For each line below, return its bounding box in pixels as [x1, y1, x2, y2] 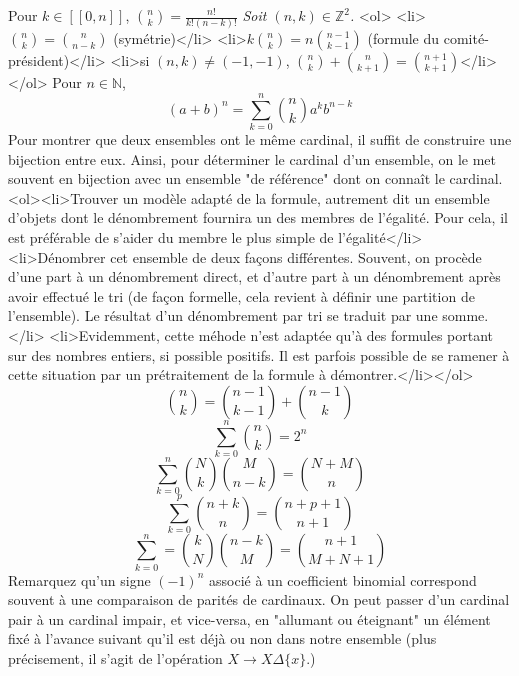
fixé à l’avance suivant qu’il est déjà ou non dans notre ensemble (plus [8, 628, 437, 649]
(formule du [367, 28, 440, 49]
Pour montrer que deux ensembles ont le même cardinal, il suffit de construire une [8, 129, 512, 150]
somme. [442, 305, 489, 326]
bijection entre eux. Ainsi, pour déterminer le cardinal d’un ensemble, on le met [8, 148, 497, 169]
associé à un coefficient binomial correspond [209, 569, 477, 590]
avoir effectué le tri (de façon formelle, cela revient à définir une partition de [8, 285, 475, 306]
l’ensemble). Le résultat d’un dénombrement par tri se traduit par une [8, 305, 438, 326]
